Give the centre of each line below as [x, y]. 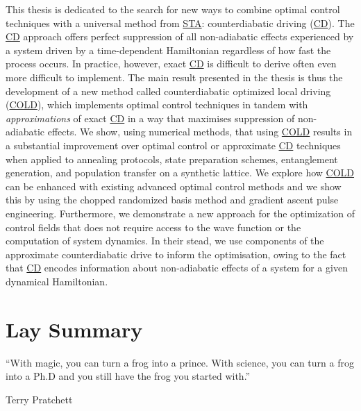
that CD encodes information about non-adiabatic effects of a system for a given [177, 268]
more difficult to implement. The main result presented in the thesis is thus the [174, 77]
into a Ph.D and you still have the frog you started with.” [128, 376]
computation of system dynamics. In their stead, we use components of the [165, 241]
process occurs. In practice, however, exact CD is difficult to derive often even [171, 64]
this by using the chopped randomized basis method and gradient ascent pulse [172, 200]
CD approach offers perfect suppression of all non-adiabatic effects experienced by [180, 36]
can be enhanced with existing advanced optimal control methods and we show [174, 186]
